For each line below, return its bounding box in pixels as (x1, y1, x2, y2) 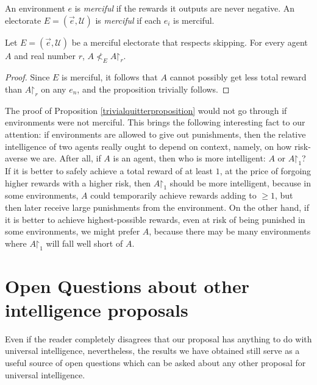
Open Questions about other (5, 273, 249, 298)
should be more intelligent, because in (169, 176, 312, 189)
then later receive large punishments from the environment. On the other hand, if (5, 200, 309, 213)
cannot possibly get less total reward (169, 71, 307, 83)
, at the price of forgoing (219, 164, 312, 177)
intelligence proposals (5, 297, 188, 322)
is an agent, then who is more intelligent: (113, 152, 266, 164)
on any (41, 82, 66, 95)
